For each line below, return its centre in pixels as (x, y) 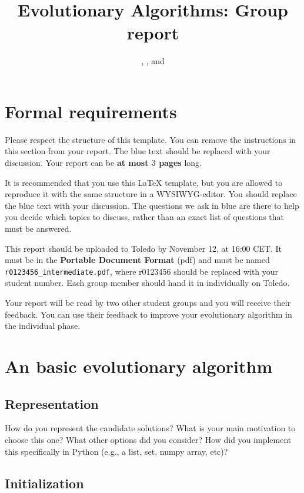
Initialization (44, 483)
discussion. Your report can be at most (77, 163)
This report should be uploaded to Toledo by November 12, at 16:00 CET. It (143, 248)
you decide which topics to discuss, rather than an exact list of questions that (145, 217)
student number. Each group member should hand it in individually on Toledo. (147, 283)
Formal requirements (91, 111)
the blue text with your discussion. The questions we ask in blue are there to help (152, 205)
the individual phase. (43, 326)
